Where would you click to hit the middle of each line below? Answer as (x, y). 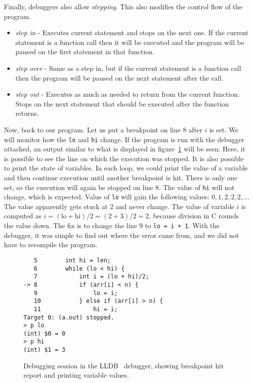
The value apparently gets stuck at (56, 206)
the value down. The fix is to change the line (71, 225)
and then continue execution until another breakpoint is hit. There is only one (121, 177)
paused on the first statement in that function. (85, 52)
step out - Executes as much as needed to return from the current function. (127, 94)
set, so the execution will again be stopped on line (79, 187)
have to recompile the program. (51, 245)
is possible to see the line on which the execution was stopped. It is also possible (124, 158)
